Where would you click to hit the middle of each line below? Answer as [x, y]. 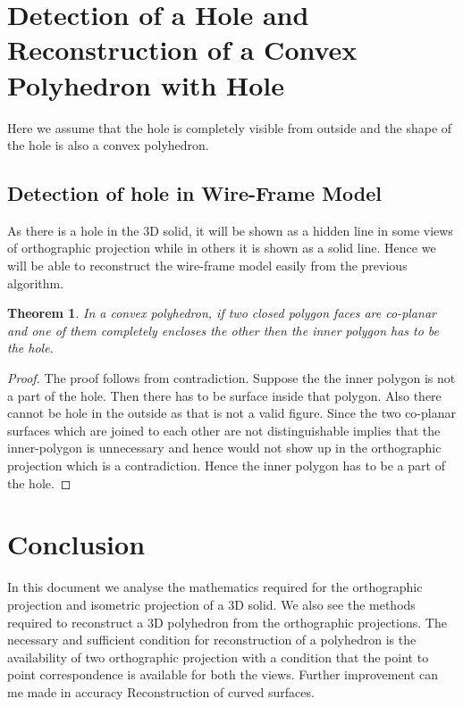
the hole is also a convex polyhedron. [108, 145]
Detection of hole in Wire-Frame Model [195, 193]
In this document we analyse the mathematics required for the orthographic [215, 587]
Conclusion [76, 544]
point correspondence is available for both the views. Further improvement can [223, 674]
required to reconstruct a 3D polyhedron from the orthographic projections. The [227, 622]
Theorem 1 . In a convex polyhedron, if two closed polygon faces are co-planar [222, 313]
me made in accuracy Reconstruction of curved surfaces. [161, 691]
